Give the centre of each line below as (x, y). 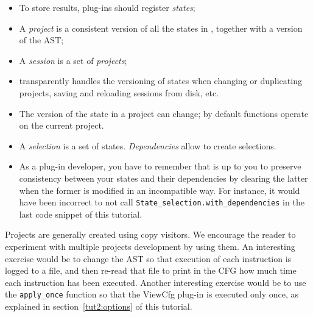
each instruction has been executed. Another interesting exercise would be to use (156, 282)
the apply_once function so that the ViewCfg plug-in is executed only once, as (152, 294)
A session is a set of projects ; (73, 60)
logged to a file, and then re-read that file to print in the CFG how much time (151, 270)
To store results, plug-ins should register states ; (107, 7)
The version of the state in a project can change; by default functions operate (164, 113)
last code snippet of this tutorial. (81, 214)
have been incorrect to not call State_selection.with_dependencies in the (162, 202)
